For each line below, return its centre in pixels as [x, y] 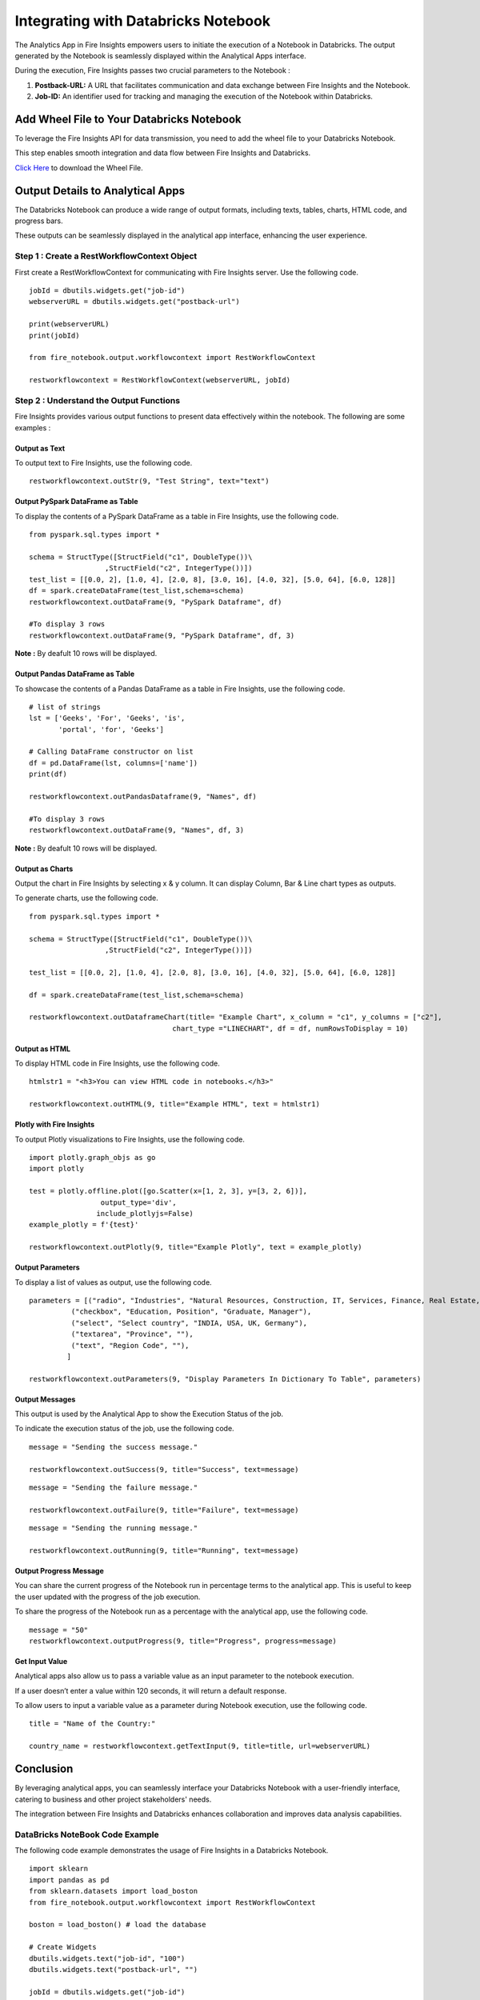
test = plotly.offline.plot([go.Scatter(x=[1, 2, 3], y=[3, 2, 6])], [168, 1191]
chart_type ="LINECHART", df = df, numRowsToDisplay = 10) [290, 1028]
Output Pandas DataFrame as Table [75, 674]
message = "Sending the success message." [114, 1447]
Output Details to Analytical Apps [100, 191]
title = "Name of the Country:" [92, 1724]
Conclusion [44, 1769]
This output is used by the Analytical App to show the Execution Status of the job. [149, 1414]
